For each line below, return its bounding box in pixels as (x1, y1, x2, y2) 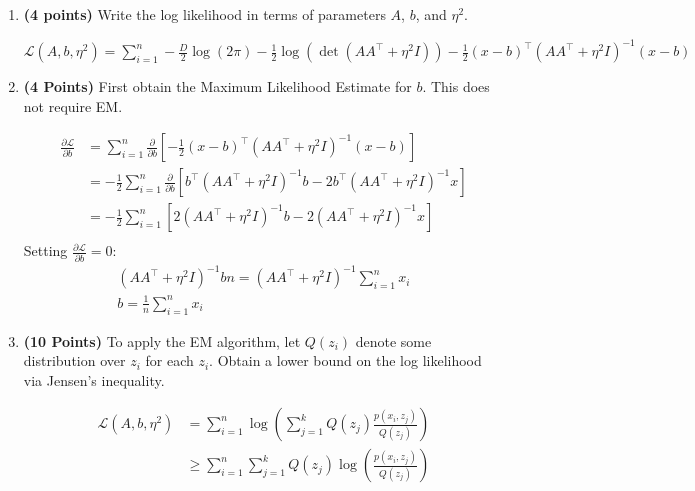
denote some (355, 330, 432, 351)
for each (145, 350, 194, 371)
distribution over (23, 350, 126, 371)
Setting (23, 240, 68, 261)
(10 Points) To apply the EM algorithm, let (23, 330, 301, 351)
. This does (422, 76, 490, 97)
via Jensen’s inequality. (23, 369, 165, 390)
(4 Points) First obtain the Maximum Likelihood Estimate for (23, 76, 412, 97)
